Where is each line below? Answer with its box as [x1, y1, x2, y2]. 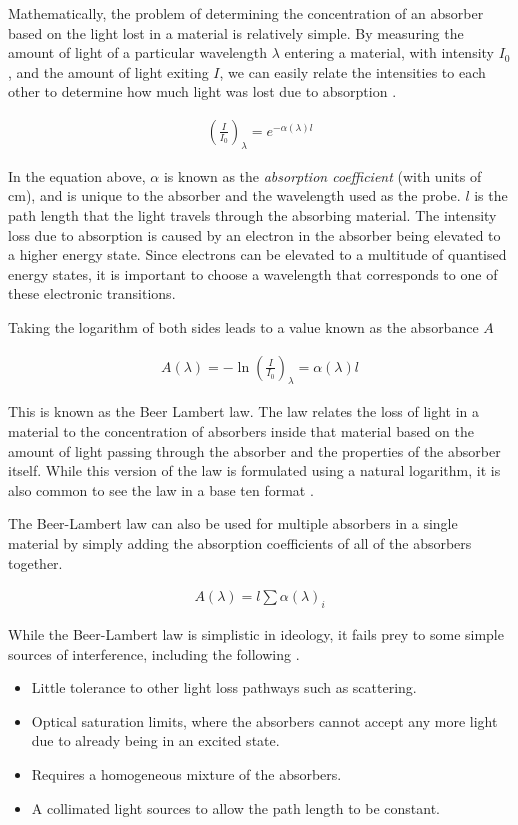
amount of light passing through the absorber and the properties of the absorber [8, 440, 501, 461]
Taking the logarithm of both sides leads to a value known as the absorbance [8, 316, 479, 337]
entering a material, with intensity [284, 42, 494, 63]
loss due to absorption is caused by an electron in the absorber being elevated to [8, 224, 501, 245]
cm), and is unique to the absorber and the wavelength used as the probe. [8, 185, 461, 206]
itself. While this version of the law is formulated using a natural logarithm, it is [8, 460, 501, 481]
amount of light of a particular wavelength [8, 42, 268, 63]
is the [474, 185, 508, 206]
